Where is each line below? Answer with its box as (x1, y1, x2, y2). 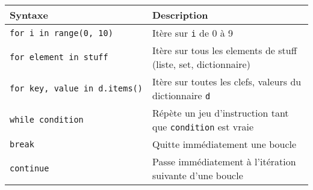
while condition (10, 115, 84, 124)
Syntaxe (10, 8, 48, 22)
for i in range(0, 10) (10, 28, 113, 38)
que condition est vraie (152, 120, 253, 133)
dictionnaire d (152, 88, 211, 102)
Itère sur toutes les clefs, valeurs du (152, 75, 302, 88)
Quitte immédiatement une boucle (152, 137, 297, 151)
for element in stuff (10, 52, 108, 62)
